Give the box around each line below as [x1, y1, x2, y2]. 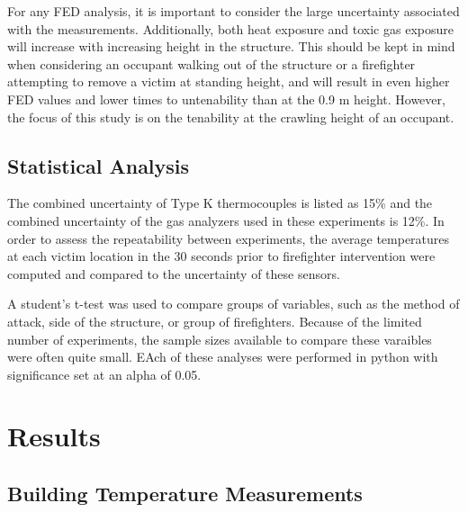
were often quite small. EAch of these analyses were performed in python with [7, 347, 438, 366]
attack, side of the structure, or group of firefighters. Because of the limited [7, 311, 422, 330]
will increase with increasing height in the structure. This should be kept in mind [7, 37, 455, 56]
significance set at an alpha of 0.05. [7, 364, 202, 383]
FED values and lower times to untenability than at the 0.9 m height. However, [7, 89, 445, 108]
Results [7, 418, 101, 454]
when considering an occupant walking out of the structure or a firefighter [7, 54, 416, 73]
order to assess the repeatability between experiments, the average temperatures [7, 229, 450, 247]
